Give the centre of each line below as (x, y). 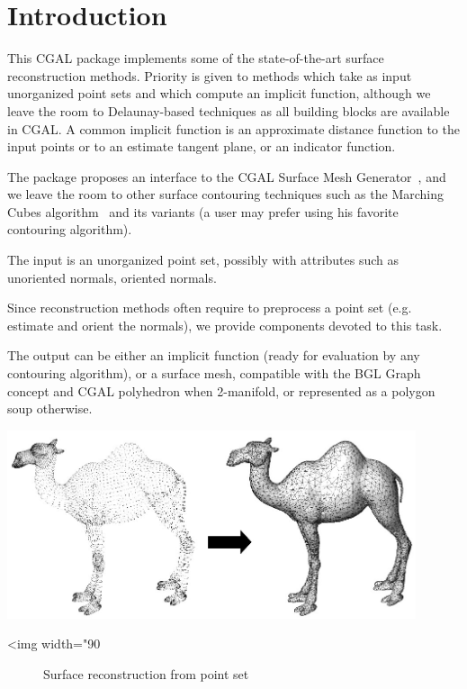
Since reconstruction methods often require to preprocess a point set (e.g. (210, 308)
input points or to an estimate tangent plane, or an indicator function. (202, 146)
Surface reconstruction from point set (146, 673)
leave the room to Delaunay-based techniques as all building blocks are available (229, 110)
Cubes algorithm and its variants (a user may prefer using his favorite (203, 211)
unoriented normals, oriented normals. (112, 277)
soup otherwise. (50, 408)
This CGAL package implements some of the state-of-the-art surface (196, 58)
